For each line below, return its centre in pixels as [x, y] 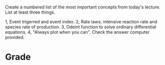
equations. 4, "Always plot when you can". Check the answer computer [77, 32]
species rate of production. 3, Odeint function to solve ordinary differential [81, 27]
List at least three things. [30, 12]
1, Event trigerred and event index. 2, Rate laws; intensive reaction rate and [81, 22]
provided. [15, 37]
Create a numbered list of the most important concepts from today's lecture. [83, 7]
